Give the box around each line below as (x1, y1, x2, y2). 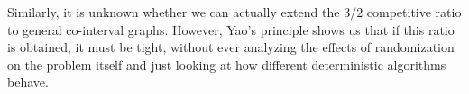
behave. (7, 73, 49, 91)
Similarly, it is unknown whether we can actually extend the (7, 3, 340, 21)
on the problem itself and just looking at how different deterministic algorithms (7, 55, 446, 73)
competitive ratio (366, 3, 462, 21)
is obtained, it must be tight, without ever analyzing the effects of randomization (7, 38, 455, 56)
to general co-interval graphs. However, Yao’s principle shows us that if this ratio (7, 20, 455, 38)
